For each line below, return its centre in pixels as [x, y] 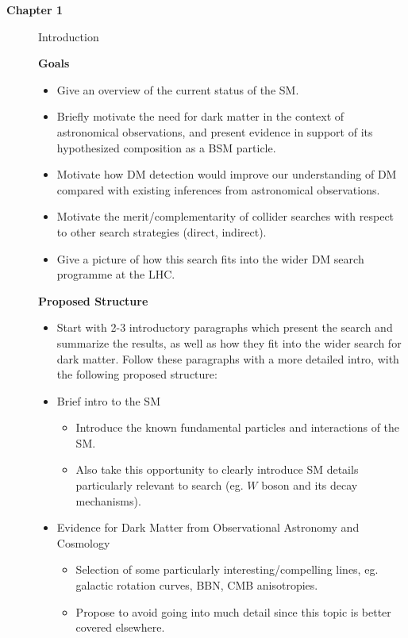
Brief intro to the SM [108, 400]
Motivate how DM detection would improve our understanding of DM [227, 174]
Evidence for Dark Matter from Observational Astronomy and [208, 527]
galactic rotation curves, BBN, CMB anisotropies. [197, 585]
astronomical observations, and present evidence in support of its [215, 131]
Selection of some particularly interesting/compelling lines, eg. [227, 569]
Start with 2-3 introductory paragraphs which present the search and [225, 327]
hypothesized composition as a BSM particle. [166, 147]
